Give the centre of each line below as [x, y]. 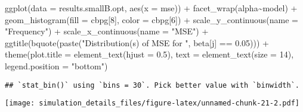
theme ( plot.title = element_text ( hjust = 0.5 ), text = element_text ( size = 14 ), [149, 54]
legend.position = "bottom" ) [56, 65]
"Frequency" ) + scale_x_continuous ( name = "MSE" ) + [107, 31]
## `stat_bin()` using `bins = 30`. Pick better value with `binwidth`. [152, 85]
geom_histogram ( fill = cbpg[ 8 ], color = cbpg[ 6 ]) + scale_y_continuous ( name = [151, 19]
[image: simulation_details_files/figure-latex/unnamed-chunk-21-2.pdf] [152, 103]
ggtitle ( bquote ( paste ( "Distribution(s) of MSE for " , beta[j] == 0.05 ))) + [137, 42]
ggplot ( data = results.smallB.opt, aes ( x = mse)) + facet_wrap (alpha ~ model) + [151, 8]
